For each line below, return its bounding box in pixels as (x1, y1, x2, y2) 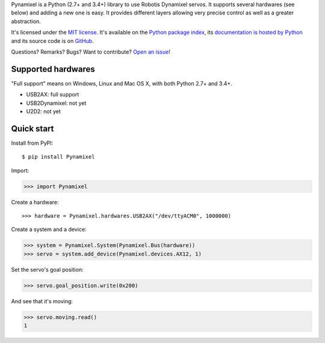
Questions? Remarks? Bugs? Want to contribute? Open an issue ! (11, 48, 171, 55)
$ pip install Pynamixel (22, 154, 95, 160)
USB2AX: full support (26, 91, 79, 98)
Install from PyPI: (11, 139, 54, 146)
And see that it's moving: (11, 297, 73, 304)
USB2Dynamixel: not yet (26, 99, 87, 107)
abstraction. (11, 17, 42, 25)
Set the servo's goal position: (11, 266, 84, 273)
